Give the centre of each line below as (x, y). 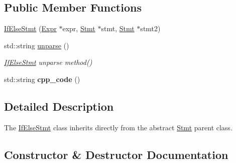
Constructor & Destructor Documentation (116, 154)
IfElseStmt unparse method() (48, 62)
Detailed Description (59, 106)
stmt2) (150, 28)
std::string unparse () (37, 45)
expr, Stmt (79, 28)
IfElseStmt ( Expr (30, 28)
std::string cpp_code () (42, 79)
